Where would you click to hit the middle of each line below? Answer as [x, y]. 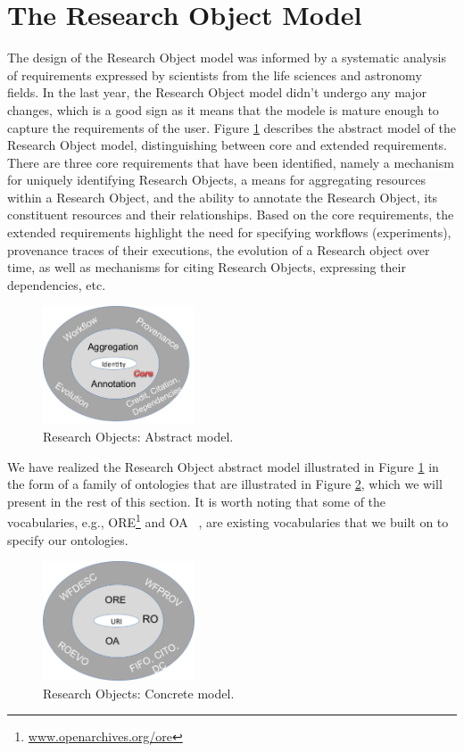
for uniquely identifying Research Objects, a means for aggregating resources [217, 180]
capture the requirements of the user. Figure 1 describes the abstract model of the [232, 127]
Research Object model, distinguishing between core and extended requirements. [227, 145]
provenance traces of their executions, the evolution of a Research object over [219, 249]
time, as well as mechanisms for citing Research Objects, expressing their [207, 267]
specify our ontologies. [68, 539]
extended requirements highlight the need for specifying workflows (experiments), [229, 232]
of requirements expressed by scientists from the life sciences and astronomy [215, 74]
